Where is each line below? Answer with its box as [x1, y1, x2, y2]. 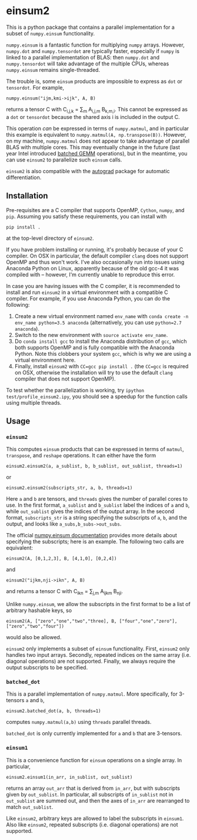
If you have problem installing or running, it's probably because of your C [6, 246, 183, 253]
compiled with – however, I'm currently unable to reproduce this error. [6, 271, 175, 278]
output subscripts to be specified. [6, 664, 88, 671]
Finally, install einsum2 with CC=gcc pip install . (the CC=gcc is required [14, 362, 189, 369]
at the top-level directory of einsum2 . [6, 234, 94, 242]
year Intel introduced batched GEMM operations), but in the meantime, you [6, 150, 188, 157]
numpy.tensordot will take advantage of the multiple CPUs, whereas [6, 60, 169, 67]
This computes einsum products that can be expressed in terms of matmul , [6, 446, 184, 453]
